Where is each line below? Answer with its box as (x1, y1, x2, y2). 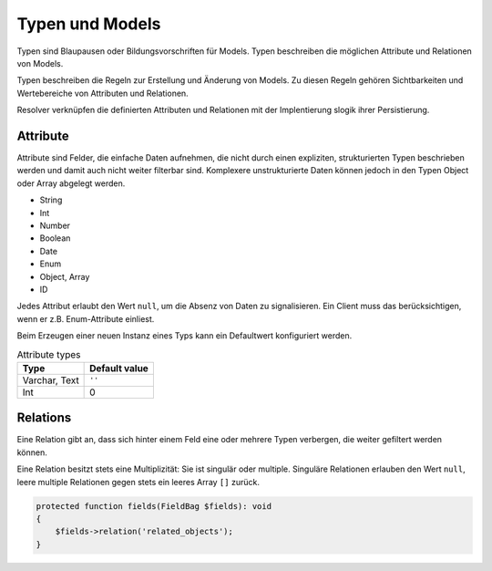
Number (39, 220, 71, 231)
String (39, 194, 63, 205)
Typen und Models (16, 14, 161, 34)
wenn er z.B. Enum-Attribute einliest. (16, 313, 155, 324)
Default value (89, 361, 149, 374)
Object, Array (39, 271, 90, 282)
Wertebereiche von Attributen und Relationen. (16, 88, 189, 99)
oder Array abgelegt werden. (16, 178, 126, 189)
